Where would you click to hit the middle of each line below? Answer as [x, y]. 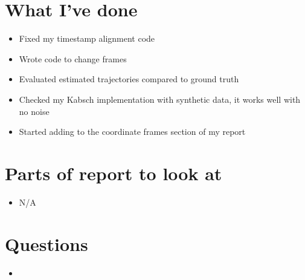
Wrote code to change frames [73, 58]
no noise [34, 111]
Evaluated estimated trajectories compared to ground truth [129, 79]
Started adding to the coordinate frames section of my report [132, 132]
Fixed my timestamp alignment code [87, 38]
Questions [47, 243]
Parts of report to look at [114, 173]
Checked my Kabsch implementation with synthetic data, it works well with [160, 99]
